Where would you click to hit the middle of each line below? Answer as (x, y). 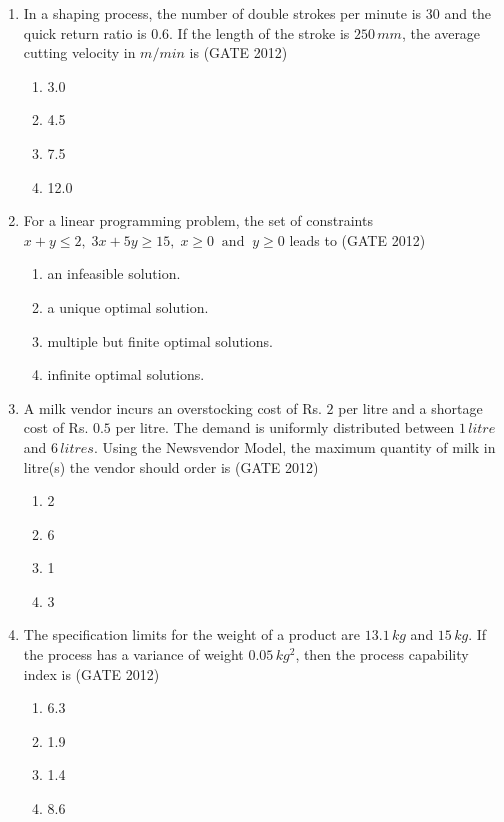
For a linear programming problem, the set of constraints (198, 220)
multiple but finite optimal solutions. (160, 340)
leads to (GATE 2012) (357, 239)
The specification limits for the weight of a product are (192, 634)
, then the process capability (382, 654)
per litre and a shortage (410, 407)
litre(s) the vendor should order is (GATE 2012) (171, 466)
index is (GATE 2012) (91, 673)
